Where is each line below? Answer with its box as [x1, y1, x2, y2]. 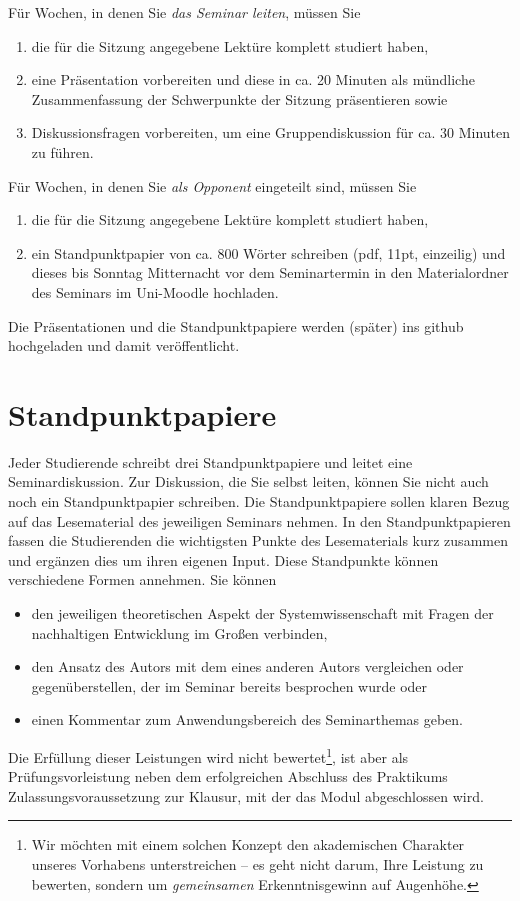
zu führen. [31, 141, 94, 162]
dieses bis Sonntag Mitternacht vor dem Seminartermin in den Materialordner [31, 262, 509, 283]
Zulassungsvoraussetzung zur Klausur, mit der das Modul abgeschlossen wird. [8, 785, 484, 806]
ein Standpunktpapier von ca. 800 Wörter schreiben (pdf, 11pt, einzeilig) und [31, 242, 506, 263]
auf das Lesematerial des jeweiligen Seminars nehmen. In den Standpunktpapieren [8, 510, 511, 531]
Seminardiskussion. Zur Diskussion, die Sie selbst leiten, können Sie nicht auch [8, 471, 489, 492]
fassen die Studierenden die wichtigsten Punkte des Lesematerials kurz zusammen [8, 530, 508, 551]
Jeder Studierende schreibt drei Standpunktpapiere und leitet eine [8, 451, 413, 472]
